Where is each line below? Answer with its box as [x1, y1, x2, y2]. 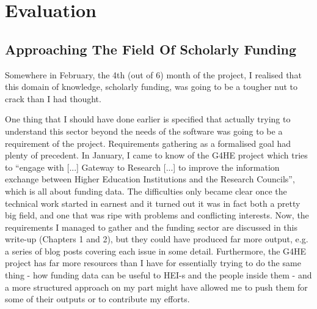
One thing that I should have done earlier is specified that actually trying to [5, 113, 291, 125]
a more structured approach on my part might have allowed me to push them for [5, 280, 308, 293]
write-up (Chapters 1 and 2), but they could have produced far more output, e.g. [5, 233, 308, 245]
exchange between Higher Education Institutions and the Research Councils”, [5, 173, 295, 185]
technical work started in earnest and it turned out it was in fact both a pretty [5, 196, 301, 209]
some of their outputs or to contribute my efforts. [5, 292, 190, 305]
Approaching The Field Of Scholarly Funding [5, 39, 297, 58]
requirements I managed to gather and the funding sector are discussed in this [5, 220, 297, 233]
